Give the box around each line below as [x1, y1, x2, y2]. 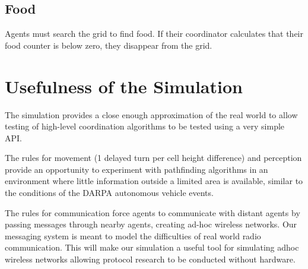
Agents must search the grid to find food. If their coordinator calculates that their [5, 27, 304, 40]
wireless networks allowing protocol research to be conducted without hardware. [5, 253, 296, 265]
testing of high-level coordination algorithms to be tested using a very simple [5, 120, 285, 132]
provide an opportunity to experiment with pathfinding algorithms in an [5, 163, 268, 175]
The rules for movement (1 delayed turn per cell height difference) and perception [5, 151, 302, 164]
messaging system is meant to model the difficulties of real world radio [5, 229, 261, 242]
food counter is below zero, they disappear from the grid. [5, 39, 212, 51]
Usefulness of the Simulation [5, 74, 243, 98]
